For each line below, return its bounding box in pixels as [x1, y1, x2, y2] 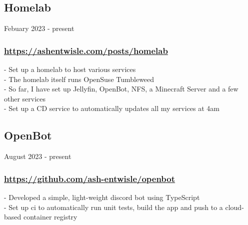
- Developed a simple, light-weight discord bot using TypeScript [4, 192, 200, 202]
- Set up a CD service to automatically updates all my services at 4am [4, 103, 220, 113]
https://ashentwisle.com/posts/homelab [4, 44, 168, 56]
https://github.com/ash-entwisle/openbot [4, 172, 175, 184]
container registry [23, 211, 77, 222]
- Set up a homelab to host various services [4, 64, 136, 74]
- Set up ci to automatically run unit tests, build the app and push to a [4, 201, 223, 212]
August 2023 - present [4, 151, 71, 161]
